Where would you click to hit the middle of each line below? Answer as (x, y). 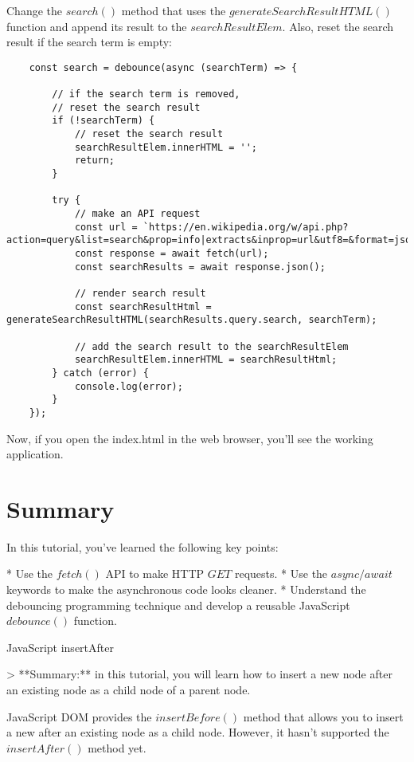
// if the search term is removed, (146, 94)
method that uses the (174, 10)
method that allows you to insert (323, 716)
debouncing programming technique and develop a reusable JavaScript (178, 605)
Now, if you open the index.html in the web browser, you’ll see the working (190, 438)
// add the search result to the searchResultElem (211, 346)
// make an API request (137, 214)
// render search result (140, 293)
